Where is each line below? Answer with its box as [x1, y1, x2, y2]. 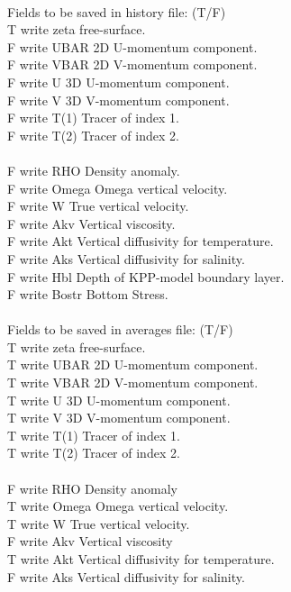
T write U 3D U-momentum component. [7, 390, 231, 409]
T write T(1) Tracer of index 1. [7, 425, 180, 444]
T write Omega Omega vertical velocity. [7, 496, 229, 515]
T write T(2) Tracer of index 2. [7, 443, 180, 462]
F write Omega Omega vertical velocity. [7, 178, 228, 197]
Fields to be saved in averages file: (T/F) [7, 320, 233, 339]
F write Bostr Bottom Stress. [7, 285, 168, 304]
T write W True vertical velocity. [7, 514, 190, 533]
